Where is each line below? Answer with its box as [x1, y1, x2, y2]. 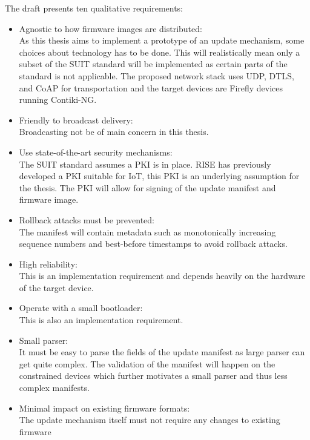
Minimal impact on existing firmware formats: [19, 401, 190, 414]
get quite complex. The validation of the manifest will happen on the [19, 357, 275, 370]
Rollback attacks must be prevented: [19, 213, 154, 226]
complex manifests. [19, 381, 90, 394]
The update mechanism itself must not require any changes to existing [19, 413, 280, 426]
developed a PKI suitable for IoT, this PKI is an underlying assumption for [19, 169, 300, 182]
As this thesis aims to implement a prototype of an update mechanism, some [19, 34, 305, 47]
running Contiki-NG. [19, 93, 97, 106]
